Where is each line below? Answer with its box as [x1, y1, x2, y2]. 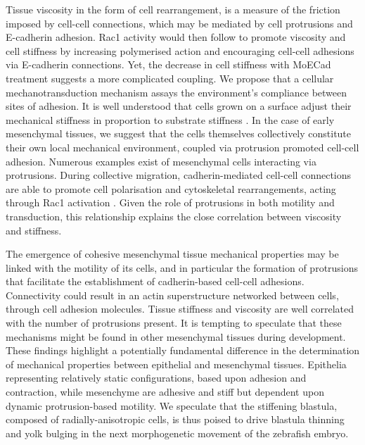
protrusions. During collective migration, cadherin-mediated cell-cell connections [6, 168, 352, 182]
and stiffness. [6, 222, 62, 237]
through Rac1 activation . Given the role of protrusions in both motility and [6, 195, 335, 210]
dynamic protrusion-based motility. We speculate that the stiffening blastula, [6, 398, 338, 413]
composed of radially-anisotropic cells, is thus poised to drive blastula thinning [6, 412, 345, 427]
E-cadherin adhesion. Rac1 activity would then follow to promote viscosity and [6, 30, 346, 44]
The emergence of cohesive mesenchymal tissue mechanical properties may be [6, 246, 339, 261]
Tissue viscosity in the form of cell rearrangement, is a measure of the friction [6, 2, 340, 16]
